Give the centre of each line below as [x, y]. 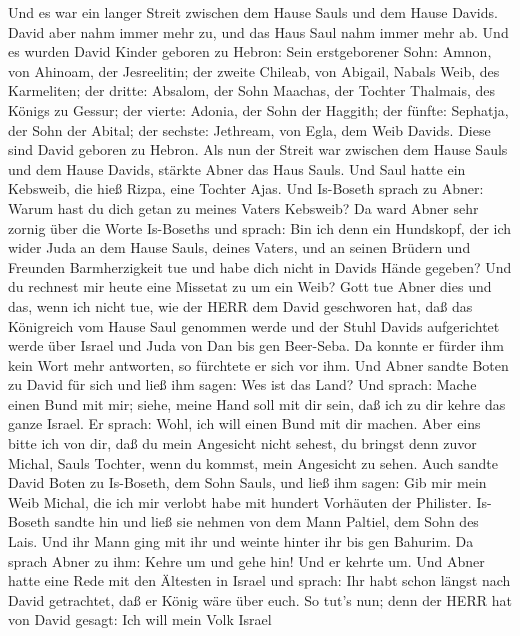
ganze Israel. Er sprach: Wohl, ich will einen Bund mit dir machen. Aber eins [244, 423]
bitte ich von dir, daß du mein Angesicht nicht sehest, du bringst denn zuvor [242, 443]
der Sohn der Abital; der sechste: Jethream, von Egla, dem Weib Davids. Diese [249, 129]
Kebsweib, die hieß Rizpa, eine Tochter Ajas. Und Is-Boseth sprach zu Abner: [246, 188]
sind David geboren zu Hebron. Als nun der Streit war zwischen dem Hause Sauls [258, 149]
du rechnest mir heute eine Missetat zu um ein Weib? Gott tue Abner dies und [250, 286]
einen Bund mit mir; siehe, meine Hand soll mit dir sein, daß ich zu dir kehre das [257, 403]
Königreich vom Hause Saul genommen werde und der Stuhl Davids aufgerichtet [254, 325]
